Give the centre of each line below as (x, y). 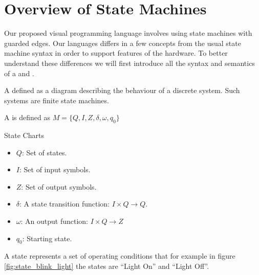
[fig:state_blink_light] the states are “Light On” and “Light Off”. (107, 266)
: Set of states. (44, 152)
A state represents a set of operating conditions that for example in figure (120, 256)
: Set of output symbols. (59, 186)
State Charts (24, 135)
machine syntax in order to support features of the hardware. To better (116, 53)
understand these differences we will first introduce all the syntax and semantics (129, 63)
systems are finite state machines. (57, 100)
